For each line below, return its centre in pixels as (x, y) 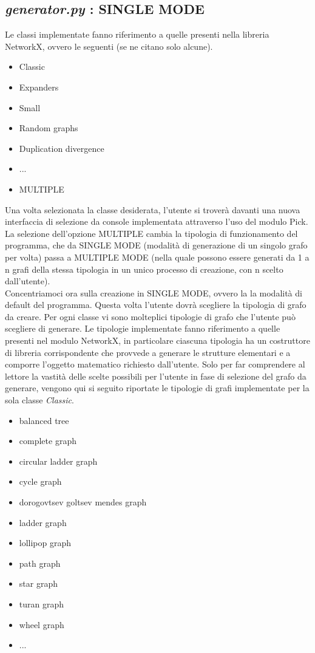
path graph (40, 563)
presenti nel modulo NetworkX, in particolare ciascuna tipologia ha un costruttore (157, 340)
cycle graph (40, 481)
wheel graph (42, 624)
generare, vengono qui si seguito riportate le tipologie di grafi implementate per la (157, 388)
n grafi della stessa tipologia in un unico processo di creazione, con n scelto (144, 269)
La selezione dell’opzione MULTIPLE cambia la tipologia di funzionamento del (151, 233)
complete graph (48, 441)
